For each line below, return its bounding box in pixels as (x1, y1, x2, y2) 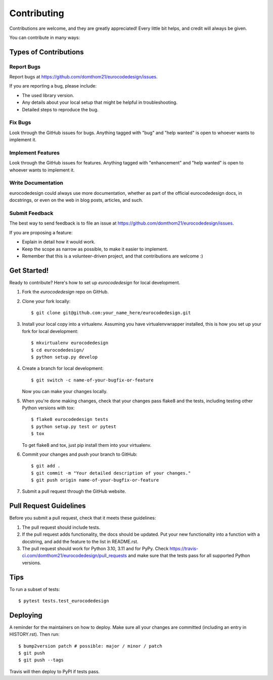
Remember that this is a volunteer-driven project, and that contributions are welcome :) (22, 253, 203, 259)
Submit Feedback (9, 210, 54, 217)
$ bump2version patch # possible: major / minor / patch (18, 643, 163, 649)
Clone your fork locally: (22, 298, 71, 304)
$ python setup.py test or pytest (31, 423, 116, 430)
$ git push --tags (18, 657, 64, 663)
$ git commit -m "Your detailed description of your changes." (31, 470, 191, 476)
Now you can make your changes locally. (22, 389, 108, 395)
